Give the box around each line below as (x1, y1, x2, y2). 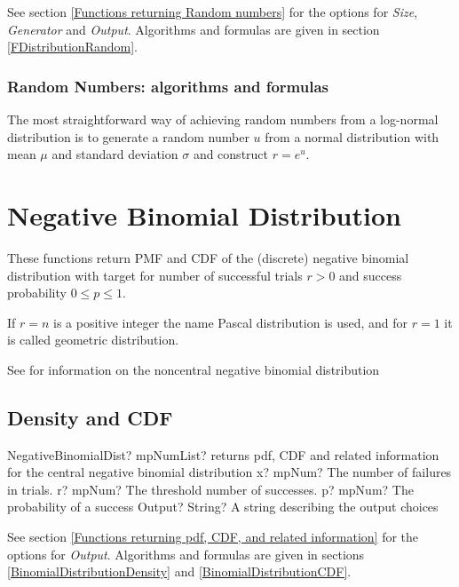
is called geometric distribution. (7, 330, 179, 349)
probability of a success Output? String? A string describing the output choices (7, 497, 439, 516)
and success (339, 266, 402, 284)
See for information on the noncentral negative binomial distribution (7, 360, 380, 378)
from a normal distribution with (265, 127, 439, 146)
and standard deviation (51, 145, 178, 163)
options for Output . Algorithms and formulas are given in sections (7, 544, 365, 563)
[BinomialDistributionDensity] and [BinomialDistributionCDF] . (7, 562, 352, 581)
